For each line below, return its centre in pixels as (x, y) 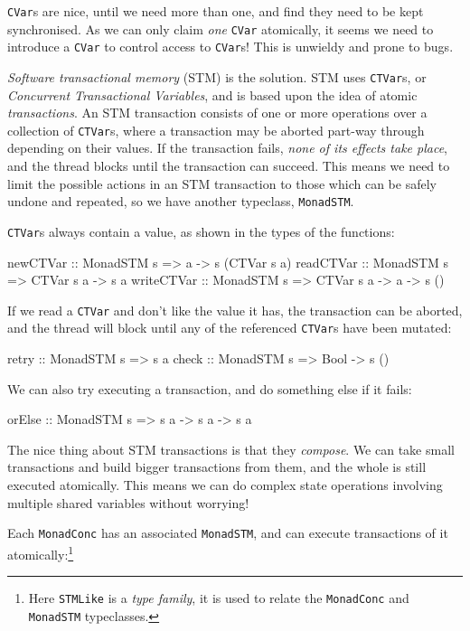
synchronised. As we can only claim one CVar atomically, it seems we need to (221, 28)
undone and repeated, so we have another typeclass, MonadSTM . (181, 201)
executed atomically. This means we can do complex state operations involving (225, 485)
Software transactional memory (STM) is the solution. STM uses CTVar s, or (217, 76)
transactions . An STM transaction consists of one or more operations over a (217, 113)
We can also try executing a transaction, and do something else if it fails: (210, 388)
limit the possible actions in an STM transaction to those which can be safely (222, 183)
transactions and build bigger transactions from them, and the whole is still (217, 467)
